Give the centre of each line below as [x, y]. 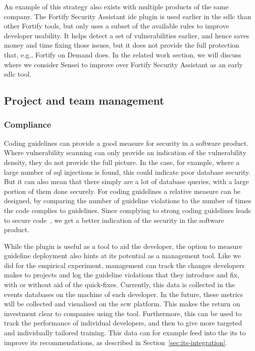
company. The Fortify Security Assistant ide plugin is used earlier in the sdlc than [127, 16]
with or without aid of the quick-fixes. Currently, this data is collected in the [120, 284]
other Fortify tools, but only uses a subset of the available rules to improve [117, 26]
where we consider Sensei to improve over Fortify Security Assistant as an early [124, 64]
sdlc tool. [18, 74]
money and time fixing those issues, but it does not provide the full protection [122, 45]
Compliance [28, 124]
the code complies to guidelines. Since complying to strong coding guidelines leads [127, 210]
